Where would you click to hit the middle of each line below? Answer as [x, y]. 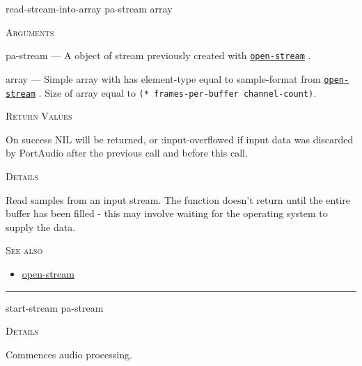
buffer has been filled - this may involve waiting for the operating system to [167, 213]
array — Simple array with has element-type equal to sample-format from [163, 78]
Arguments [30, 32]
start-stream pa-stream [55, 307]
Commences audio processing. [69, 354]
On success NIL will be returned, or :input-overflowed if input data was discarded [180, 139]
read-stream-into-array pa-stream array [89, 8]
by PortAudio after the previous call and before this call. [127, 153]
